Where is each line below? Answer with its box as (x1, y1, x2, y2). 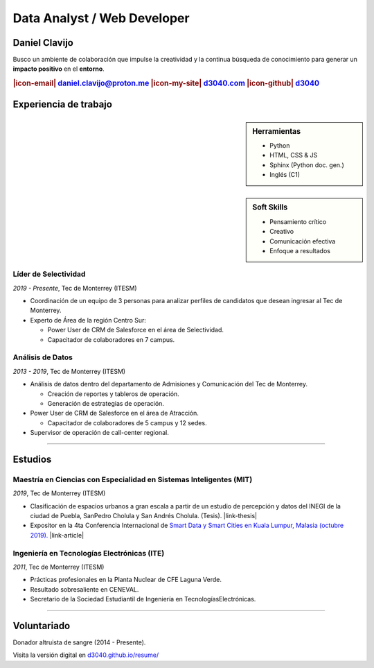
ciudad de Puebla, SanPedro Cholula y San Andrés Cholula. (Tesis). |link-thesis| (30, 512, 258, 520)
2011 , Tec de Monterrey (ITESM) (12, 563, 105, 571)
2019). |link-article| (30, 531, 84, 539)
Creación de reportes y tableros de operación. (47, 389, 179, 398)
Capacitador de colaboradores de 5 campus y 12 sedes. (47, 418, 207, 427)
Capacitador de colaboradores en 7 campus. (47, 335, 175, 343)
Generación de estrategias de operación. (47, 399, 164, 407)
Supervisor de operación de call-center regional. (30, 429, 169, 437)
